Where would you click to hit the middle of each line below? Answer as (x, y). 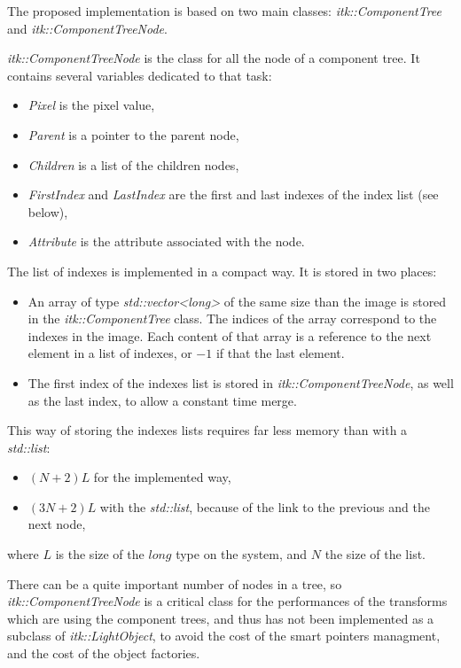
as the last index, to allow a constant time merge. (162, 400)
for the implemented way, (162, 477)
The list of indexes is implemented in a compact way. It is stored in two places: (222, 271)
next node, (57, 524)
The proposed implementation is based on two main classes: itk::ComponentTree (225, 11)
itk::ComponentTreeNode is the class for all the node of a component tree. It (214, 58)
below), (48, 211)
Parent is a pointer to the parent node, (133, 134)
